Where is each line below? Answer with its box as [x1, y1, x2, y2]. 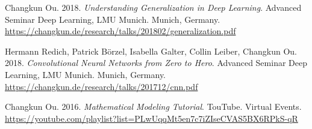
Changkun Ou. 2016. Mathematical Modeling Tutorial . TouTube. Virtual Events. [5, 100, 302, 113]
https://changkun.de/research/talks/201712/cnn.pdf [5, 80, 198, 92]
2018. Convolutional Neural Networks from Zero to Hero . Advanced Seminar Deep [5, 56, 307, 69]
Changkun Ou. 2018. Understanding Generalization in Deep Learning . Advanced [5, 1, 302, 13]
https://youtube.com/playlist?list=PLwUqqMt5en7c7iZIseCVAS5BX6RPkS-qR [5, 112, 298, 124]
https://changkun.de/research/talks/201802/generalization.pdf [5, 25, 236, 37]
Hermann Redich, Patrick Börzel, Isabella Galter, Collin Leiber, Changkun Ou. [5, 44, 297, 57]
